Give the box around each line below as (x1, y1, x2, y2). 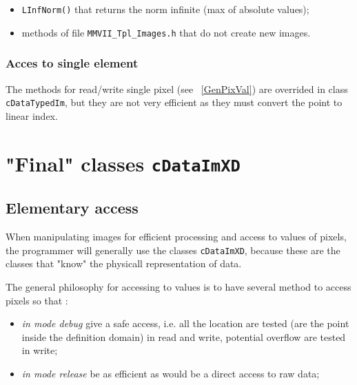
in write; (21, 343, 58, 357)
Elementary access (6, 197, 139, 218)
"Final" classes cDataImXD (6, 149, 241, 177)
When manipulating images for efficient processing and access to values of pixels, (6, 229, 347, 244)
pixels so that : (6, 293, 68, 307)
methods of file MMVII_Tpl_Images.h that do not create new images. (21, 25, 311, 39)
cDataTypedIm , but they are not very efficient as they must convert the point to (6, 95, 343, 110)
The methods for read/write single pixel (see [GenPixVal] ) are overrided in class (6, 81, 348, 96)
